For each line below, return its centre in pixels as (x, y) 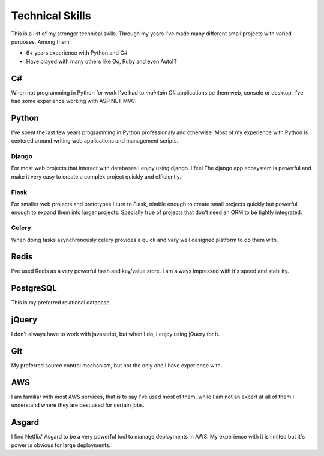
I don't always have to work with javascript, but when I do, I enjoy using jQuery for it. (115, 334)
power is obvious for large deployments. (61, 445)
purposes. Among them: (41, 41)
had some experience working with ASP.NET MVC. (74, 101)
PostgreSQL (34, 289)
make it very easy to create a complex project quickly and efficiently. (96, 176)
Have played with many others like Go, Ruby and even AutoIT (101, 61)
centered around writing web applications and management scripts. (95, 141)
